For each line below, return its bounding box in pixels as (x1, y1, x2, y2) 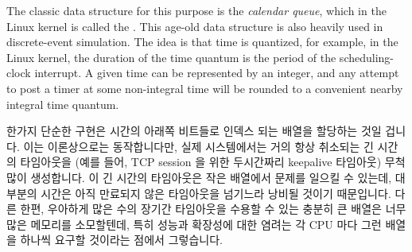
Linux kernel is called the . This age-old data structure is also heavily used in (6, 17, 383, 34)
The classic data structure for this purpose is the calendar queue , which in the (6, 2, 387, 18)
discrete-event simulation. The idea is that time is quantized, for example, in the (6, 33, 398, 50)
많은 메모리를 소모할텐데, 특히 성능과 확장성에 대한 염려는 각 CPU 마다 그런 (6, 215, 382, 232)
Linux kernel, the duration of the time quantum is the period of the (6, 48, 336, 65)
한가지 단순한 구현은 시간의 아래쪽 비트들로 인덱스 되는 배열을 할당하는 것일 (6, 122, 382, 139)
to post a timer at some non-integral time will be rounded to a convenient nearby (6, 79, 403, 96)
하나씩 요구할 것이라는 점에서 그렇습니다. (20, 231, 223, 248)
